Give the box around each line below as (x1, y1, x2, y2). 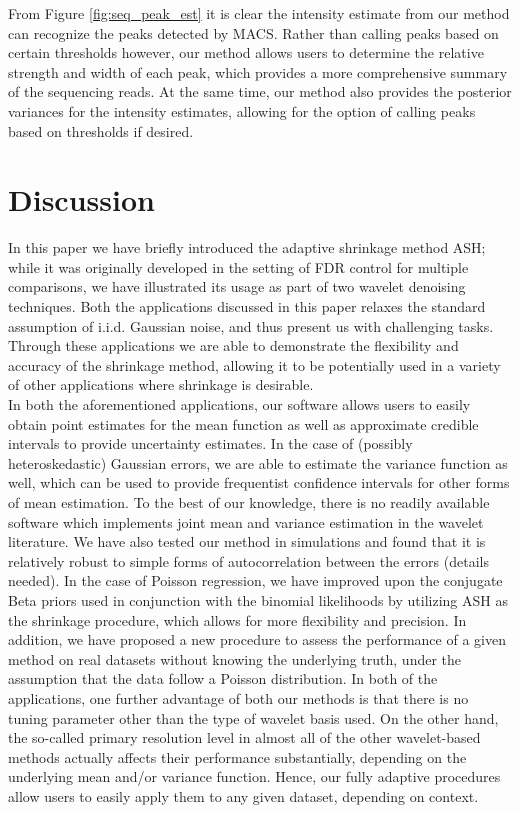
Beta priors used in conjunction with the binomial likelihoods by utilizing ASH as (8, 589, 508, 610)
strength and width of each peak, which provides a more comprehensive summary (8, 61, 508, 82)
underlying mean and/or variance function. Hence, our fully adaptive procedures (8, 766, 501, 787)
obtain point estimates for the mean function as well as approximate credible (8, 413, 479, 434)
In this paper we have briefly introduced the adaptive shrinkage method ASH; (8, 237, 486, 258)
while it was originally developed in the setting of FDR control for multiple (8, 256, 469, 277)
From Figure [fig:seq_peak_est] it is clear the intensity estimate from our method (8, 3, 510, 23)
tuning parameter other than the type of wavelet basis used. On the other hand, (8, 707, 499, 728)
